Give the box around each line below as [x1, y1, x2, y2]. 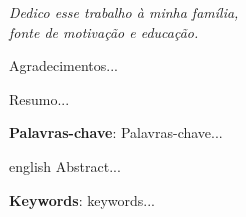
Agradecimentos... [9, 55, 119, 76]
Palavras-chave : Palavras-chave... [9, 122, 223, 143]
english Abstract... [9, 155, 121, 176]
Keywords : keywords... [9, 189, 156, 210]
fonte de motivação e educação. [9, 21, 199, 42]
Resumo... [9, 88, 70, 109]
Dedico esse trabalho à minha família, [9, 2, 239, 22]
